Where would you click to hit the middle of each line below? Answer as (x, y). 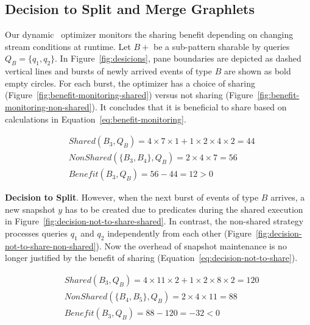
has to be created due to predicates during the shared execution (184, 209)
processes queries (37, 233)
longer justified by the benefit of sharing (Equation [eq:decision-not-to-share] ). (151, 258)
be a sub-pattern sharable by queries (222, 46)
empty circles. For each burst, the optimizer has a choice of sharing (130, 83)
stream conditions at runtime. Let (68, 46)
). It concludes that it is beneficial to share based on (189, 106)
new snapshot (30, 209)
